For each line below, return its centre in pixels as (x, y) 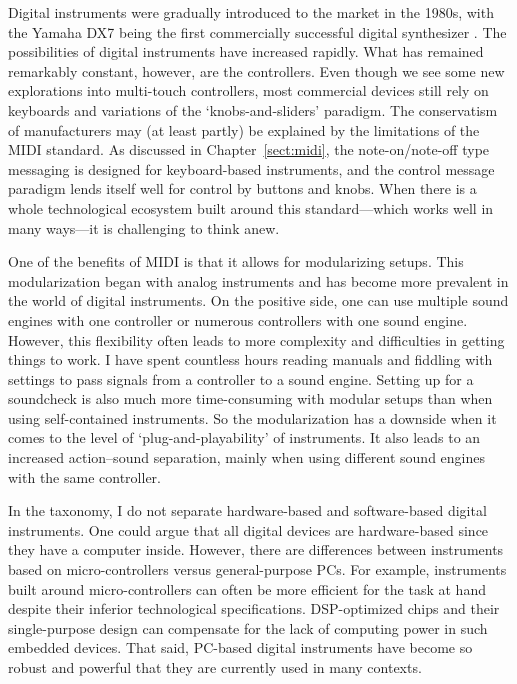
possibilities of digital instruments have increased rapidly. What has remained (246, 51)
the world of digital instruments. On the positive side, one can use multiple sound (258, 300)
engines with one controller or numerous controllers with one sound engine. (238, 319)
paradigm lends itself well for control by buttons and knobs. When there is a (242, 188)
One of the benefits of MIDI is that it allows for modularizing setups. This (236, 261)
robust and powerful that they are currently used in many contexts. (215, 667)
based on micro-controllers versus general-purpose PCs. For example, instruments (257, 569)
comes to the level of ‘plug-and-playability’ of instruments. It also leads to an (244, 437)
